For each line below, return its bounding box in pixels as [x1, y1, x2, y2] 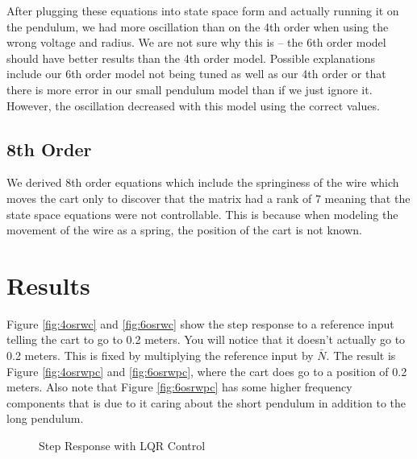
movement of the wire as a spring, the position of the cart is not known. [6, 221, 363, 238]
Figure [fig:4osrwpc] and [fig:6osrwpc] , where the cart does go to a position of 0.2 [6, 362, 407, 379]
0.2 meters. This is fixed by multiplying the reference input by [6, 347, 314, 364]
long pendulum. [6, 410, 84, 427]
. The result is [326, 347, 396, 364]
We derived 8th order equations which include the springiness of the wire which [6, 174, 399, 191]
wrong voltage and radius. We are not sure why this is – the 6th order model [6, 34, 386, 51]
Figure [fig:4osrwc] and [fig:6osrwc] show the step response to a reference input [6, 315, 394, 332]
